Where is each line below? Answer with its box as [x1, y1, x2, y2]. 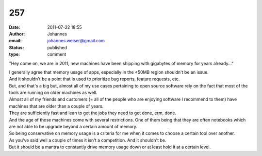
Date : [9, 24, 20, 30]
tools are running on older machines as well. [9, 90, 98, 96]
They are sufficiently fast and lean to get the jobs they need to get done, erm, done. [9, 110, 177, 116]
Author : [9, 31, 25, 36]
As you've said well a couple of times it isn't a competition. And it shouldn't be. [9, 137, 166, 143]
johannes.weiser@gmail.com [47, 38, 105, 44]
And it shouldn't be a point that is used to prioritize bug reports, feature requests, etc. [9, 76, 180, 82]
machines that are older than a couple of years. [9, 103, 104, 109]
